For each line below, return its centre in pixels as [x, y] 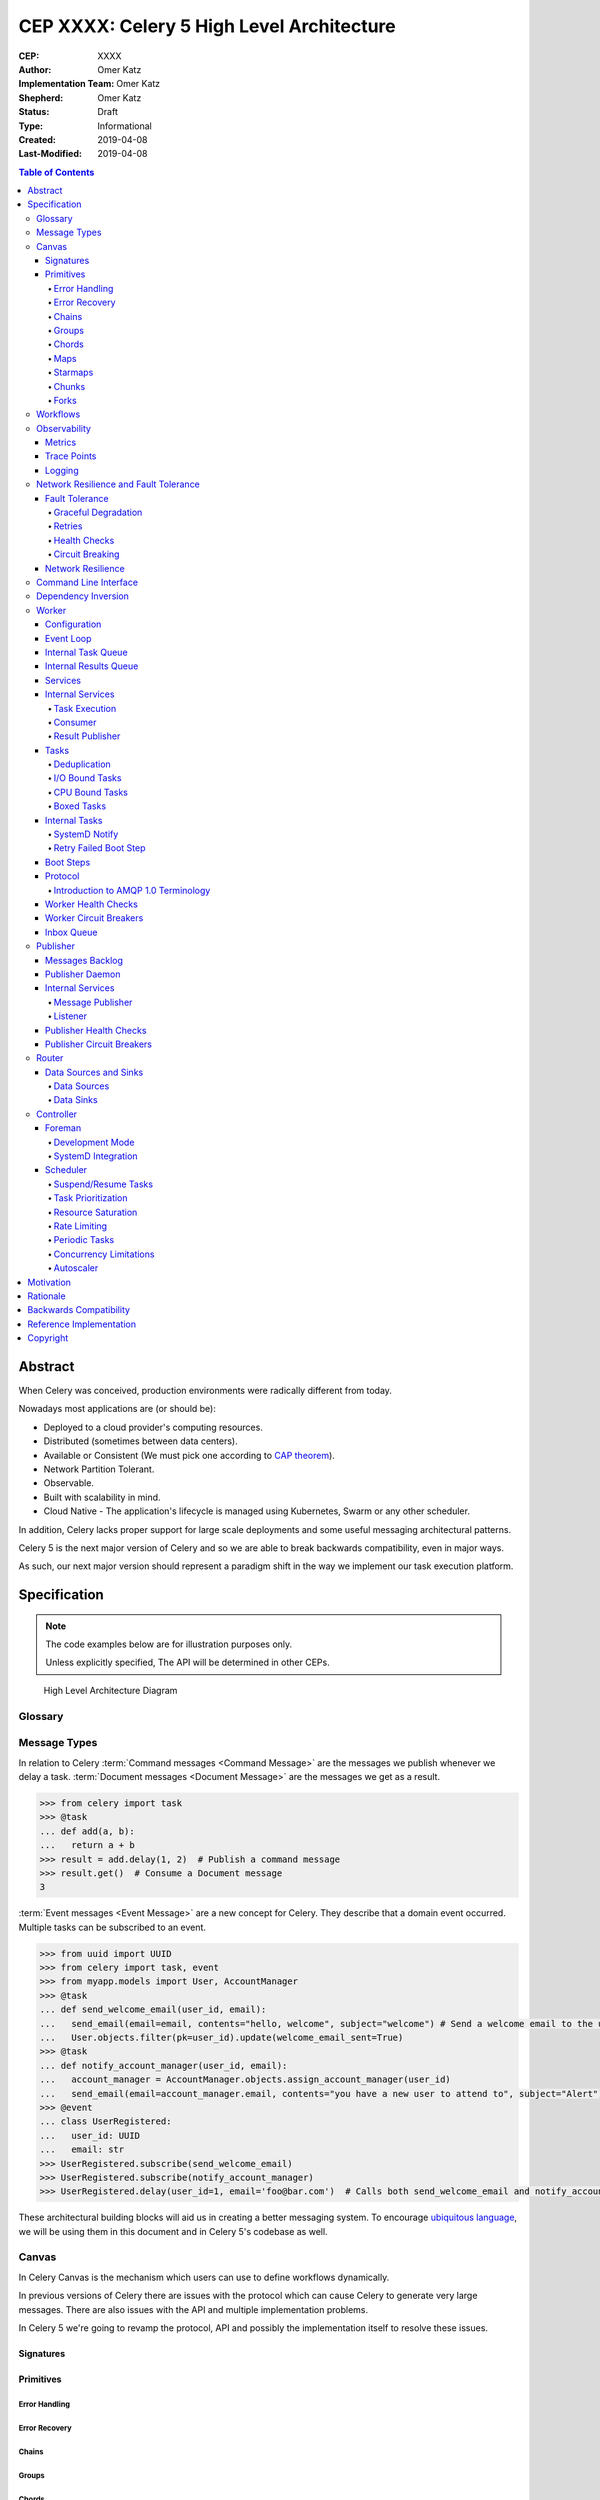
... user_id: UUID [89, 2135]
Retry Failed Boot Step [99, 848]
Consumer [75, 722]
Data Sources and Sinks [94, 1072]
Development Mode [94, 1142]
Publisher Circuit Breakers [99, 1044]
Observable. [69, 1483]
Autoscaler [76, 1268]
